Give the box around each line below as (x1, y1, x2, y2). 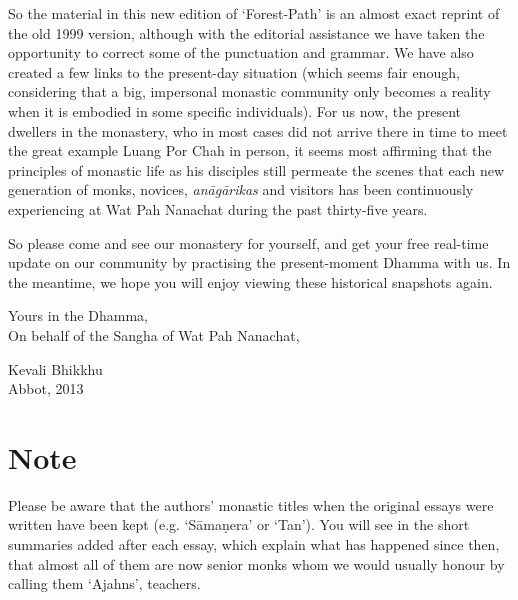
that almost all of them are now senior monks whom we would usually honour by (8, 553, 505, 574)
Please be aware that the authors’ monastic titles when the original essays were (8, 494, 494, 515)
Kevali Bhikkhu (8, 358, 103, 379)
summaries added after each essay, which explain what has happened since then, (8, 534, 500, 554)
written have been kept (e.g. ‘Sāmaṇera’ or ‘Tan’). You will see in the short (8, 514, 470, 535)
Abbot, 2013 (8, 378, 84, 399)
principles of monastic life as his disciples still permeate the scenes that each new (8, 159, 505, 180)
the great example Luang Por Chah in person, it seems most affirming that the (8, 140, 492, 161)
